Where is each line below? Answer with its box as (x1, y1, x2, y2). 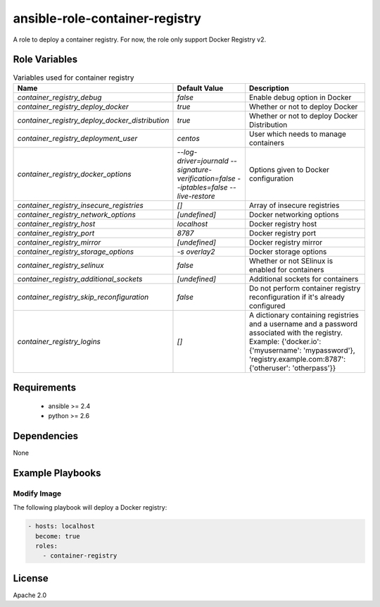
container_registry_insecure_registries (17, 200, 144, 210)
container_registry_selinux (17, 260, 105, 270)
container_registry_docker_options (17, 169, 132, 179)
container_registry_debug (17, 92, 102, 102)
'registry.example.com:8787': (248, 354, 346, 364)
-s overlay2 (177, 247, 215, 257)
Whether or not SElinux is (248, 256, 334, 266)
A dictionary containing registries (248, 310, 359, 320)
